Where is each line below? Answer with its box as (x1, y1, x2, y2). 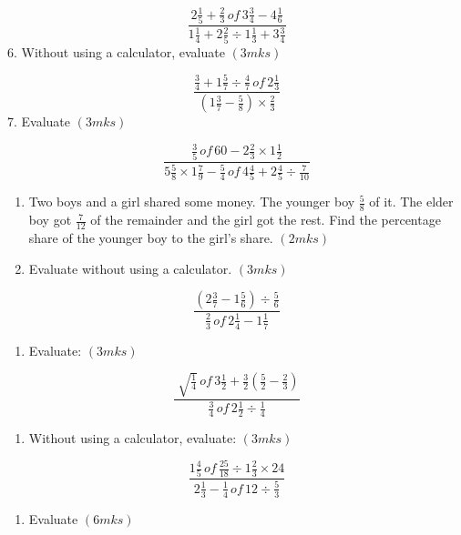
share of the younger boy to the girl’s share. (28, 228, 273, 247)
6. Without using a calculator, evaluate (7, 42, 225, 61)
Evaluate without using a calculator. (28, 258, 232, 278)
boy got (28, 210, 72, 229)
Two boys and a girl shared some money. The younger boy (28, 192, 355, 211)
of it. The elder (369, 192, 454, 211)
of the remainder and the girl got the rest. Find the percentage (90, 210, 441, 229)
